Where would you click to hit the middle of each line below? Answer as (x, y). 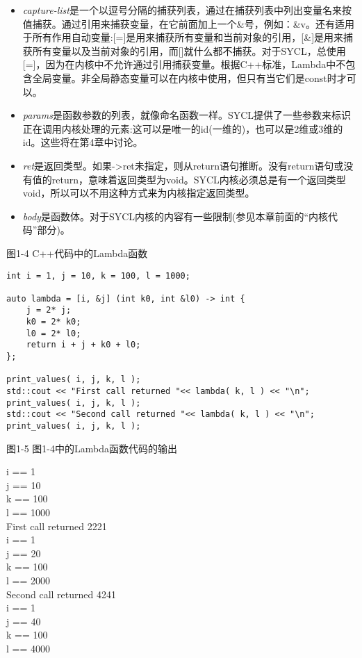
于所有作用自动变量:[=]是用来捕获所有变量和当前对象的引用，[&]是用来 (183, 37)
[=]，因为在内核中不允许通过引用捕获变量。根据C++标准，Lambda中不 (184, 64)
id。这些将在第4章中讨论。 (83, 142)
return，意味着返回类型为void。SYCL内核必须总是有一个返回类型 (199, 179)
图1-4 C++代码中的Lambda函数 (77, 253)
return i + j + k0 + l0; (83, 345)
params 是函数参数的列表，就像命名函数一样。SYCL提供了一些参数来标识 (187, 115)
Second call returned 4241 (61, 594)
